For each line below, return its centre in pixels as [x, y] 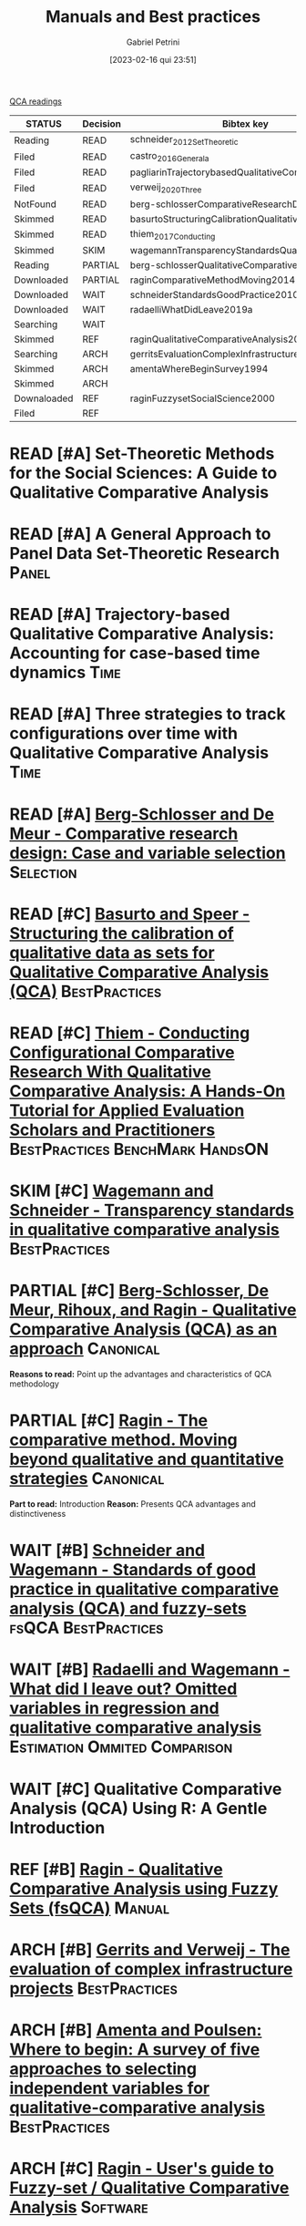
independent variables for [110, 2088]
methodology [34, 1384]
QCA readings [36, 101]
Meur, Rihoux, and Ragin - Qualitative [153, 1310]
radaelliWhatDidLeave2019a [191, 309]
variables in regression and [115, 1709]
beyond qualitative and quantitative [147, 1459]
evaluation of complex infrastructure [151, 1969]
